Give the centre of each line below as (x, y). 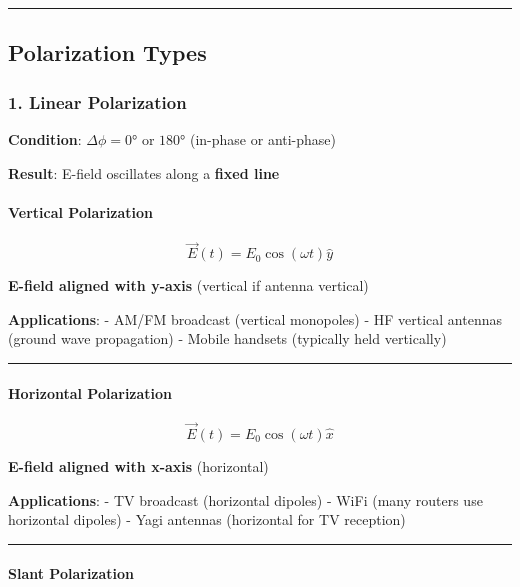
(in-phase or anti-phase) (263, 139)
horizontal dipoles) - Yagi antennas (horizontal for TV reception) (207, 519)
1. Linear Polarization (97, 101)
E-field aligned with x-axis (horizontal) (138, 466)
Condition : (45, 139)
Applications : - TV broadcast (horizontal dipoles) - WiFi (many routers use (245, 499)
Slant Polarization (71, 573)
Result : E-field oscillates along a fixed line (144, 172)
